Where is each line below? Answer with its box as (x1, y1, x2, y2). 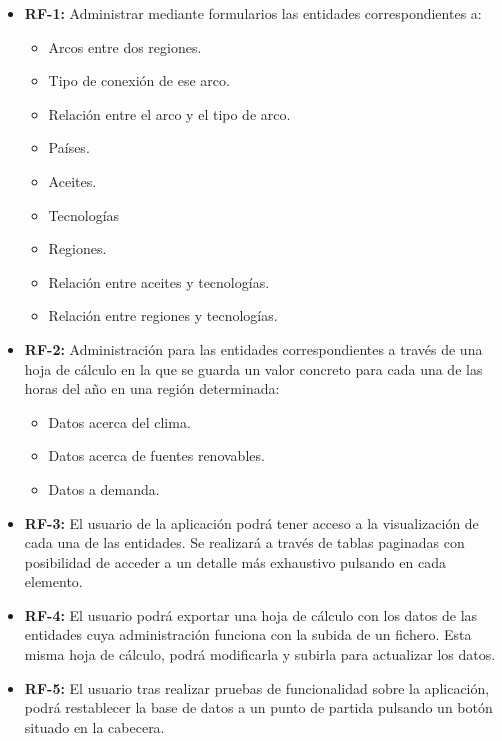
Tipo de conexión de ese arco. (48, 70, 230, 91)
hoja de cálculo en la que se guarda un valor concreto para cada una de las (24, 358, 483, 379)
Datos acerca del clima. (48, 411, 191, 432)
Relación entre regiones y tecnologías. (48, 305, 278, 326)
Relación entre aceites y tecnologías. (48, 271, 270, 292)
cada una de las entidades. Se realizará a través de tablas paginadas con (24, 532, 465, 553)
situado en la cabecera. (24, 716, 165, 737)
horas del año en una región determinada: (24, 378, 280, 399)
